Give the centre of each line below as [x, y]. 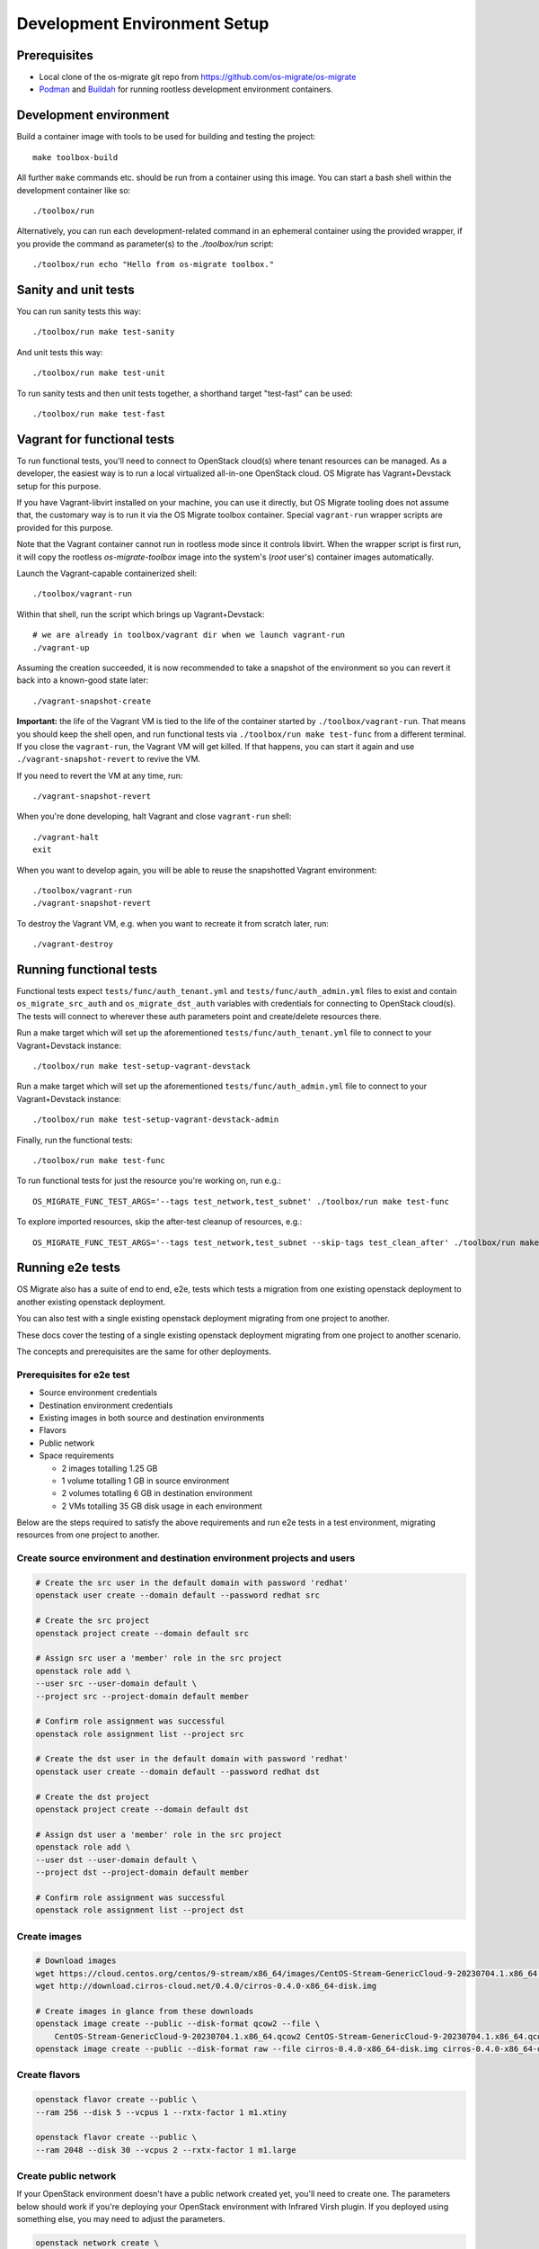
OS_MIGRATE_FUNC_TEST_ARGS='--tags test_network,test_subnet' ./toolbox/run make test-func [241, 1201]
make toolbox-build [75, 157]
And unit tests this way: [60, 352]
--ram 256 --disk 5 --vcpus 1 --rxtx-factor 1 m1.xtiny [161, 2112]
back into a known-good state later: [83, 680]
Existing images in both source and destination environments [152, 1418]
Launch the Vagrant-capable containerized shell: [107, 573]
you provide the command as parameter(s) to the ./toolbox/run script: [145, 244]
